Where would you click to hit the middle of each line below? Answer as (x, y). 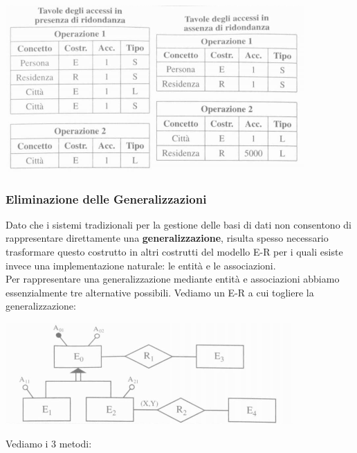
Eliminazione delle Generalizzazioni (106, 198)
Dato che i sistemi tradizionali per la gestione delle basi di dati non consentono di (178, 224)
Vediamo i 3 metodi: (49, 443)
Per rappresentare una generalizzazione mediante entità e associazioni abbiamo (173, 279)
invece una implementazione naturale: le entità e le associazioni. (141, 265)
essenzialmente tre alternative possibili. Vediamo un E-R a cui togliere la (160, 292)
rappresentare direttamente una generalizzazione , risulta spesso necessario (167, 238)
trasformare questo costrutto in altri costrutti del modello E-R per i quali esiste (174, 251)
